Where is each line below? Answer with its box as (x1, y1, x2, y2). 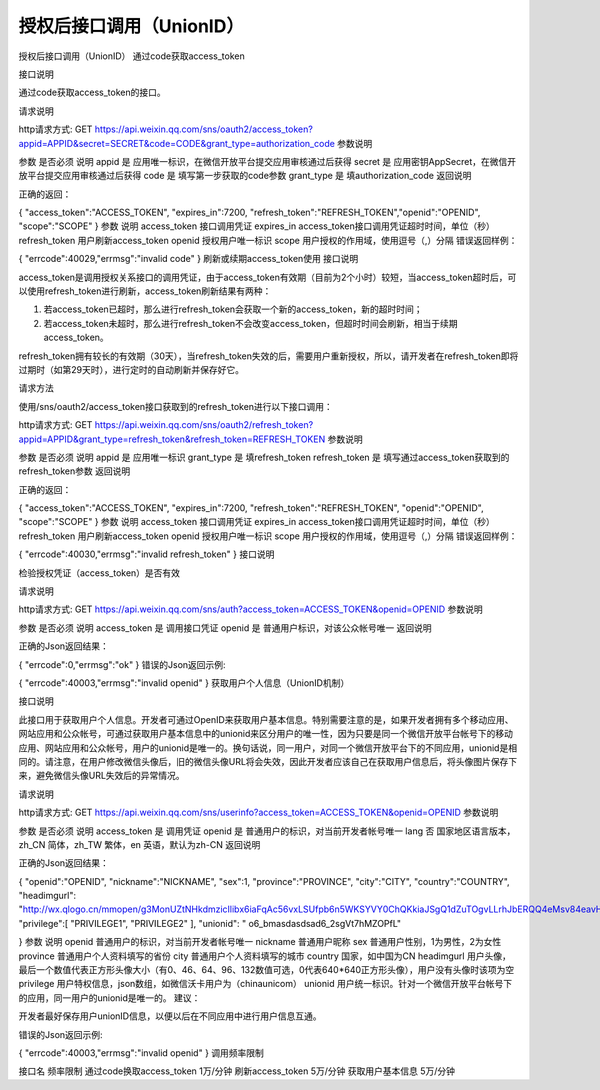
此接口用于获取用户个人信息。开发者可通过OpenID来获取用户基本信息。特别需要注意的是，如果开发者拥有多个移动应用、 (18, 713, 514, 725)
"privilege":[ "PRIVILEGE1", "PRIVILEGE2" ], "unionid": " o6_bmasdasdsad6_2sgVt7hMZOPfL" (18, 917, 402, 929)
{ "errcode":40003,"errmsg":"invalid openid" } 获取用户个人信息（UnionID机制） (18, 677, 350, 689)
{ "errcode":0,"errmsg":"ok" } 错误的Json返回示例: (18, 658, 226, 670)
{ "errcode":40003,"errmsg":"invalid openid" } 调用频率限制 (18, 1046, 265, 1059)
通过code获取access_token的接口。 (18, 86, 166, 99)
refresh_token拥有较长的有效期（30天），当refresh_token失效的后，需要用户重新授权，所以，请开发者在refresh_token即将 (18, 350, 519, 362)
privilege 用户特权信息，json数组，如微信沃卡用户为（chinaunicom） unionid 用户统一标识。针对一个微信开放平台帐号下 (18, 978, 513, 990)
